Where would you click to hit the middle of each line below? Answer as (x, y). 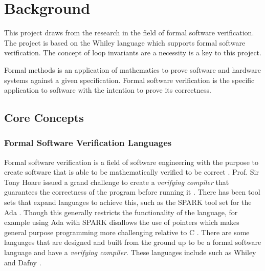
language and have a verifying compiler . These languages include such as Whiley (130, 252)
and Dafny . (23, 262)
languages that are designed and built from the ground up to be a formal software (133, 242)
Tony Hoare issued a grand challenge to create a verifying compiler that (117, 182)
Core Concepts (44, 118)
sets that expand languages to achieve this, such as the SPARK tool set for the (128, 202)
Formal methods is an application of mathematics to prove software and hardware (132, 69)
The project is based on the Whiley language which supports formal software (125, 42)
